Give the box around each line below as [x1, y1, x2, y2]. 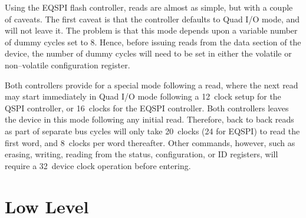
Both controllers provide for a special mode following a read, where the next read [5, 78, 298, 91]
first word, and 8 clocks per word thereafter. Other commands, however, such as [5, 136, 295, 148]
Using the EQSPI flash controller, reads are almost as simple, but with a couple [5, 1, 293, 13]
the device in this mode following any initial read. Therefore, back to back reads [5, 113, 294, 125]
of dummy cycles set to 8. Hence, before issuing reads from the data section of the [5, 35, 301, 48]
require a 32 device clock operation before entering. [5, 159, 191, 171]
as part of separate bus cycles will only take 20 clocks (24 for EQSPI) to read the [5, 124, 300, 137]
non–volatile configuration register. [5, 58, 130, 71]
